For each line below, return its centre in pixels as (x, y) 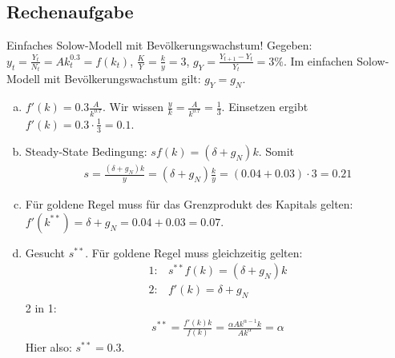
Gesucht (45, 252)
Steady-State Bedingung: (86, 151)
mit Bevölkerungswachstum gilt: (122, 79)
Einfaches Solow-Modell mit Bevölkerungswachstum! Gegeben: (159, 45)
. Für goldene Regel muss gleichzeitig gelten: (194, 252)
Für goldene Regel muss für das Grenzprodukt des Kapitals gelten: (189, 204)
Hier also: (48, 347)
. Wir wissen (133, 107)
